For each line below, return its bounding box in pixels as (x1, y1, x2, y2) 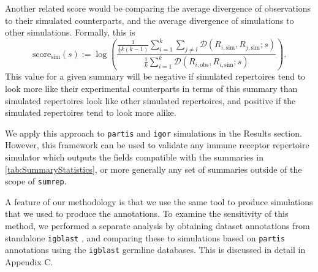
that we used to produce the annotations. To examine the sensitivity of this (5, 207, 289, 220)
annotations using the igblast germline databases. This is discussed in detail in (5, 243, 306, 256)
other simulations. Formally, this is (5, 26, 135, 39)
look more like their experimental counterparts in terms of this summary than (5, 81, 298, 94)
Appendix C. (5, 255, 53, 268)
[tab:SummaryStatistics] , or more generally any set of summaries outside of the (5, 162, 302, 175)
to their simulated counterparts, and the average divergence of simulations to (5, 13, 294, 26)
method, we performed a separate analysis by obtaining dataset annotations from (5, 219, 310, 232)
